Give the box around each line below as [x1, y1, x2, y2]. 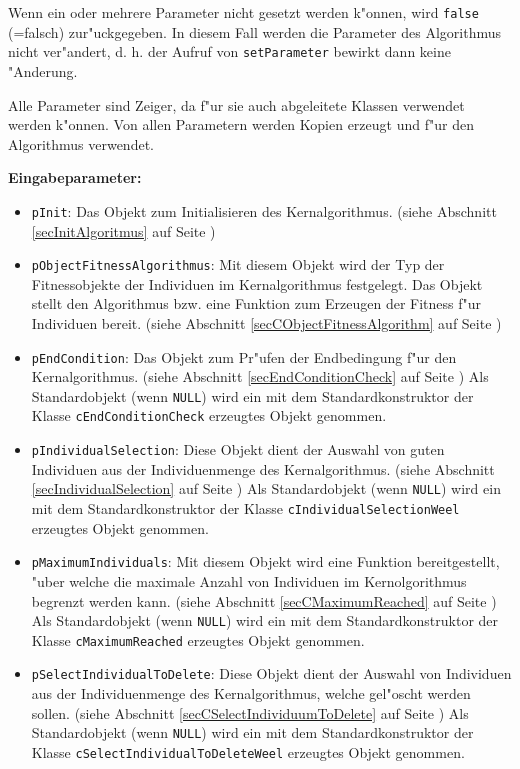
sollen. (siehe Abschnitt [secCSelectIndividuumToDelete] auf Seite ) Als [31, 702, 469, 723]
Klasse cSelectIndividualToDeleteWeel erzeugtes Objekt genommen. [31, 741, 465, 762]
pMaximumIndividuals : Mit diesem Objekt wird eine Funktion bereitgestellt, [31, 551, 500, 572]
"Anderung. [8, 60, 78, 81]
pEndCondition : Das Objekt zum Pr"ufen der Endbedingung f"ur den [31, 346, 457, 367]
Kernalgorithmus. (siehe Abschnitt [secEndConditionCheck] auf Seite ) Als [31, 366, 489, 387]
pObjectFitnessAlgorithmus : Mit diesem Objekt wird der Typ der [31, 254, 445, 275]
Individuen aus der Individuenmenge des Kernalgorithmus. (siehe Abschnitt [31, 458, 495, 479]
